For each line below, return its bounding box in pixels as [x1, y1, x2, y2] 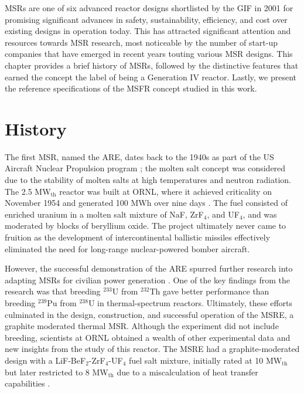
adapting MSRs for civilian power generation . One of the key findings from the [5, 273, 291, 286]
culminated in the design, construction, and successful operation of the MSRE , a [5, 308, 294, 320]
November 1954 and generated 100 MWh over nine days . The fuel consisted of [5, 196, 288, 209]
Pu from [47, 297, 77, 309]
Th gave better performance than [149, 285, 269, 297]
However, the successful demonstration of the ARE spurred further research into [5, 262, 293, 275]
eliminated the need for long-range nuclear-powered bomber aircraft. [5, 242, 250, 255]
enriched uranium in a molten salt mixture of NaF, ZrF [5, 208, 204, 220]
